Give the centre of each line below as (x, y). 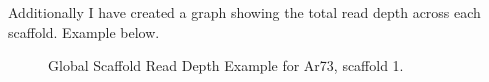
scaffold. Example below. (84, 31)
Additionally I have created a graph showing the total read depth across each (244, 12)
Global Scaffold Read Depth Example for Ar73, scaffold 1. (226, 65)
